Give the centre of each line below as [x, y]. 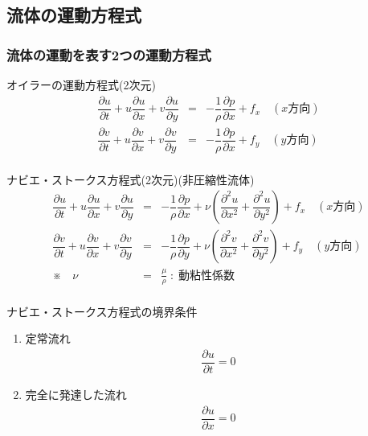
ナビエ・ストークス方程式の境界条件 [102, 311]
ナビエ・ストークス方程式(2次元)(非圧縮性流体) [131, 179]
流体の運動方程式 [74, 15]
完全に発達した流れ [76, 394]
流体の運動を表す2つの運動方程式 [109, 54]
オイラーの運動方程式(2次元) [81, 84]
